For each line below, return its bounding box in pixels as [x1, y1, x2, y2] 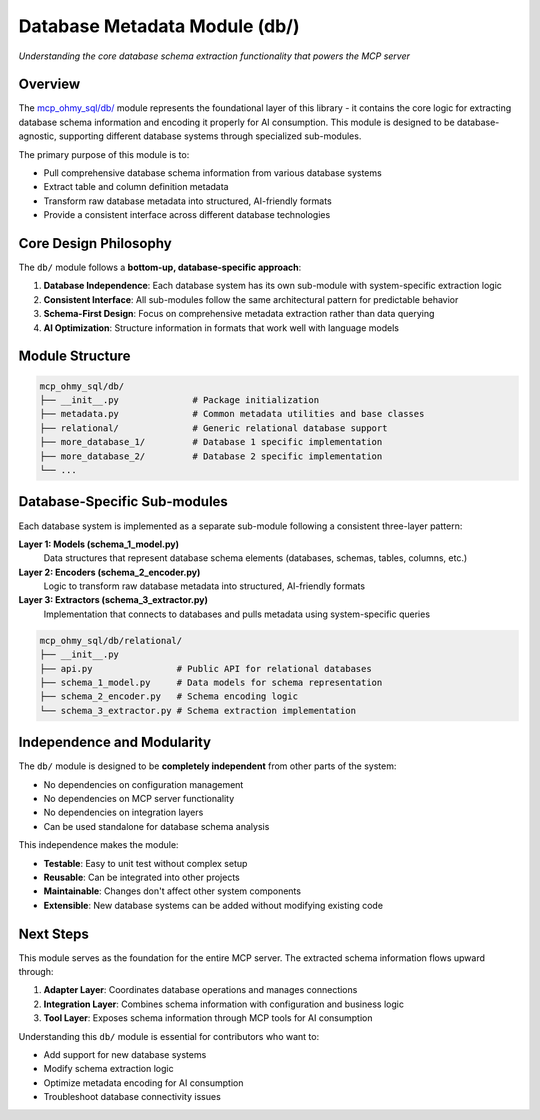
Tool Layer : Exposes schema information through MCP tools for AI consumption [43, 1012, 373, 1024]
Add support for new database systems [43, 1049, 207, 1061]
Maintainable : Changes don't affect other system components [43, 885, 302, 897]
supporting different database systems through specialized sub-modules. [58, 130, 362, 142]
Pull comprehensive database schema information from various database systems [43, 167, 382, 179]
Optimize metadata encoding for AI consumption [43, 1076, 244, 1089]
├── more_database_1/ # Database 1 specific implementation [39, 436, 383, 448]
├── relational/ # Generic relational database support [39, 422, 388, 434]
